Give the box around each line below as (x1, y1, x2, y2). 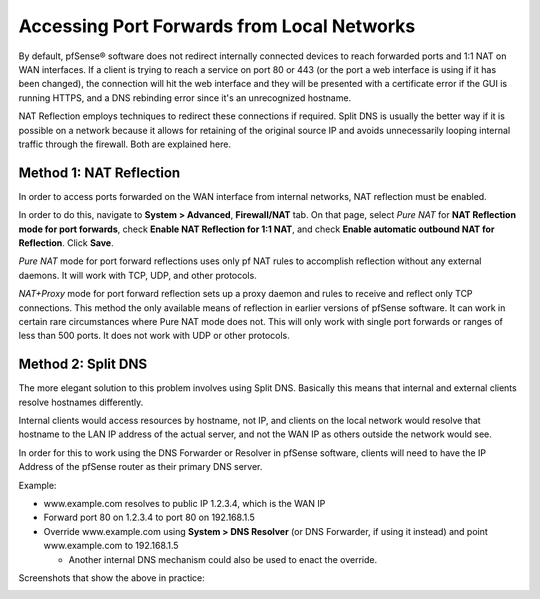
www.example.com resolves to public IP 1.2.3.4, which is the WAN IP (43, 497, 326, 509)
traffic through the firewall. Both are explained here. (18, 138, 232, 150)
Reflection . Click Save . (18, 236, 114, 249)
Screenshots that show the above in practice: (18, 571, 205, 584)
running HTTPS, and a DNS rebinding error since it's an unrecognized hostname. (18, 91, 352, 104)
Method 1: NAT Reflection (18, 164, 181, 181)
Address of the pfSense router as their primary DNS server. (18, 461, 263, 473)
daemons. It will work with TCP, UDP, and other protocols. (18, 269, 257, 281)
